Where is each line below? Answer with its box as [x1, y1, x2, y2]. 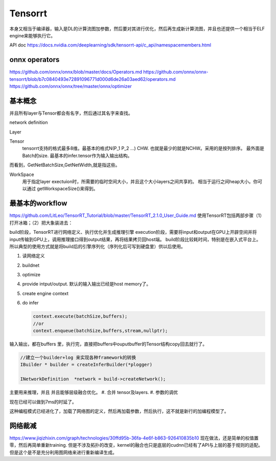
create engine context [22, 290, 68, 296]
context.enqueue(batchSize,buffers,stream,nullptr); [33, 328, 168, 334]
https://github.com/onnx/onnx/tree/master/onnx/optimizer [9, 83, 132, 90]
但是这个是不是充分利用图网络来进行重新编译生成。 [9, 449, 117, 455]
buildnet [22, 262, 40, 268]
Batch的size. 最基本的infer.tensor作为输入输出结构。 [22, 152, 132, 159]
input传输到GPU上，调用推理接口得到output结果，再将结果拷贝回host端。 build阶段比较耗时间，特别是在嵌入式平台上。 [9, 236, 261, 243]
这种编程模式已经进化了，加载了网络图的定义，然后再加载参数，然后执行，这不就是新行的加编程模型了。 [9, 408, 229, 414]
